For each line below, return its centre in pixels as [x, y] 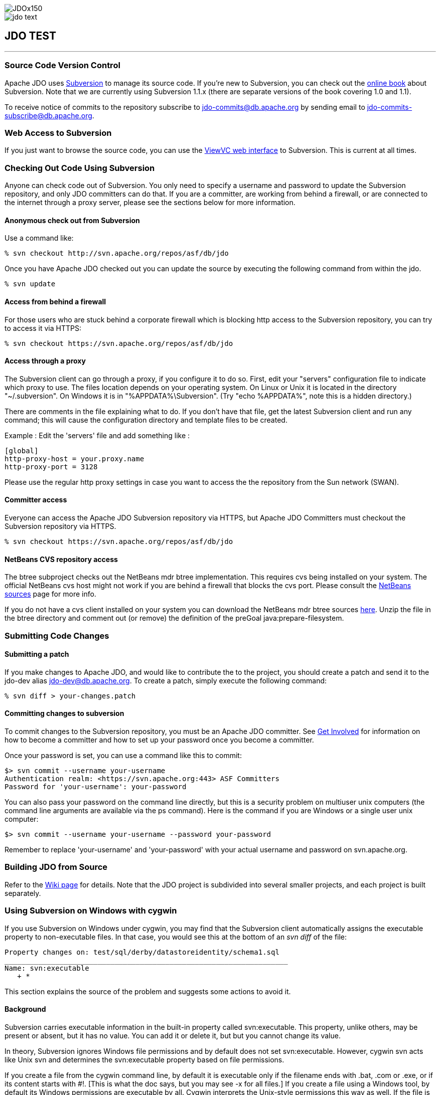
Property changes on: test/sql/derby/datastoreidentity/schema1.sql [142, 952]
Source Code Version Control [62, 65]
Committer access [36, 500]
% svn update [30, 284]
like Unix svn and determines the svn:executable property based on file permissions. [144, 1059]
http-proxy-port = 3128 [51, 467]
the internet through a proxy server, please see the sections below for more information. [150, 203]
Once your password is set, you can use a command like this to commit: [123, 755]
